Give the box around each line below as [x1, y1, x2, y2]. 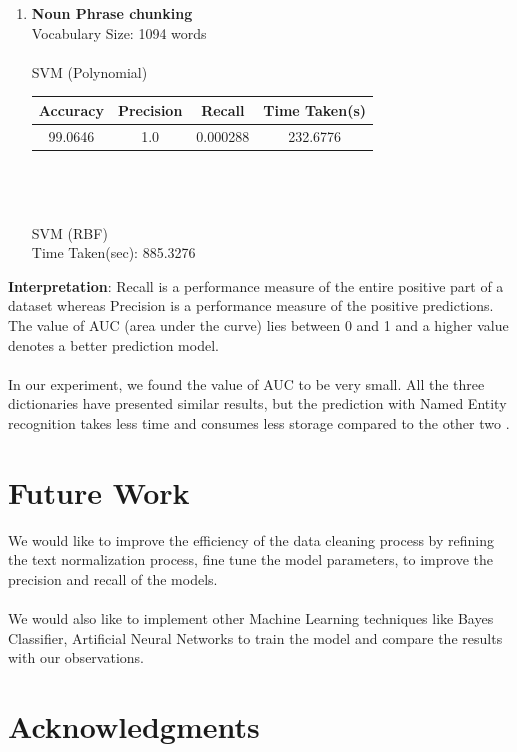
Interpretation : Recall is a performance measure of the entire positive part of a [8, 275, 504, 296]
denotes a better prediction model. [8, 334, 219, 355]
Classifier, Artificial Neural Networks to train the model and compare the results [8, 627, 503, 648]
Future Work [8, 471, 190, 512]
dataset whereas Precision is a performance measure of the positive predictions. [8, 295, 494, 316]
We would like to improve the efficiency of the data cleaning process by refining [8, 529, 494, 550]
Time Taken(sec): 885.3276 [31, 242, 196, 263]
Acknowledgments [8, 706, 260, 746]
